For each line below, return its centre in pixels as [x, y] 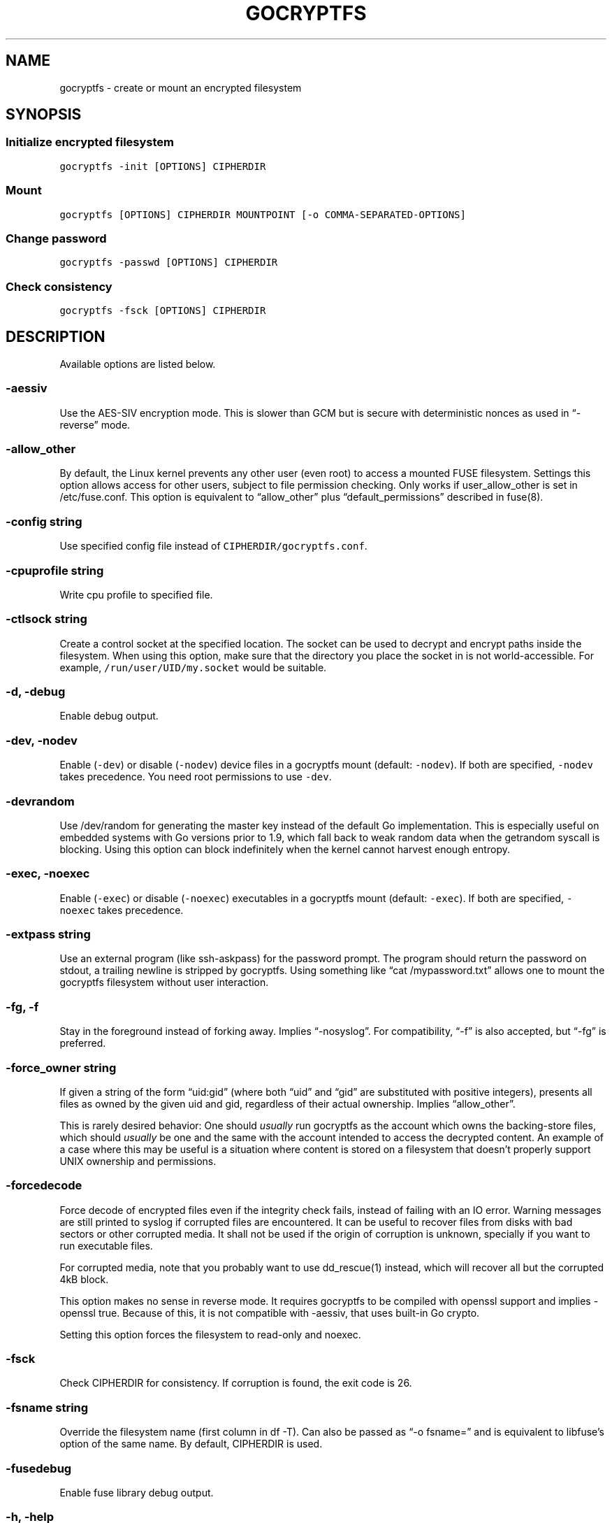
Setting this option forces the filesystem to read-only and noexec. [210, 1334]
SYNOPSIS [44, 115]
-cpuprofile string [55, 570]
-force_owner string [61, 1067]
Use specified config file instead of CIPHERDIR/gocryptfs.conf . [213, 546]
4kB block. [84, 1279]
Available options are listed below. [138, 364]
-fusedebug [39, 1468]
